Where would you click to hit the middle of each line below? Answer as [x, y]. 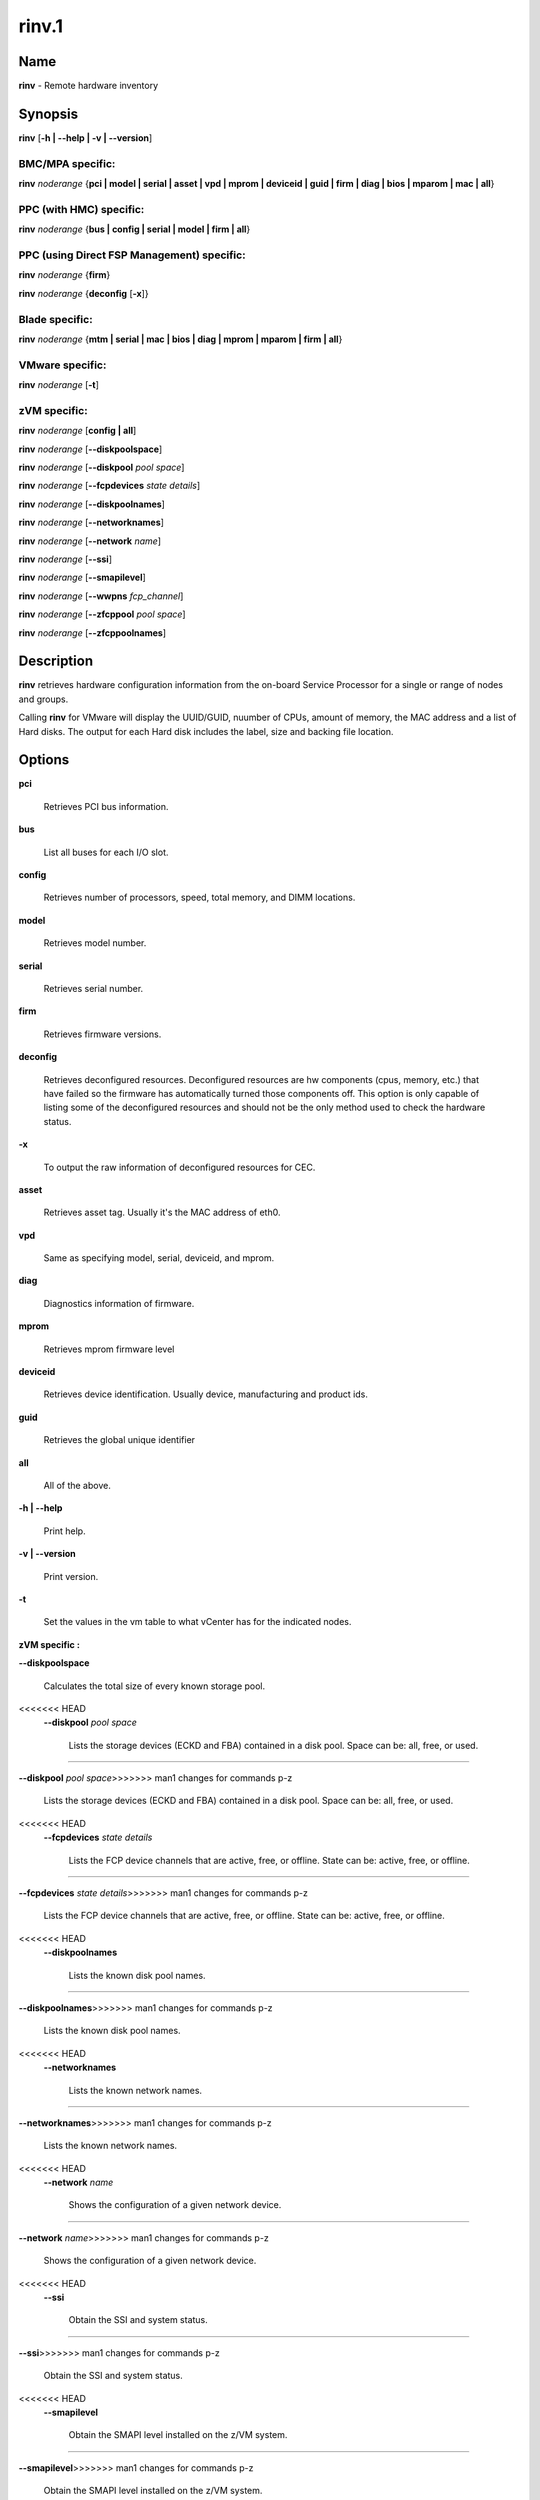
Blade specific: [56, 319]
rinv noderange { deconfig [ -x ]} [83, 293]
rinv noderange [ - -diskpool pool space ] [101, 467]
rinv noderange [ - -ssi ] [65, 559]
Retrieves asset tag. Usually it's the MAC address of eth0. [162, 1212]
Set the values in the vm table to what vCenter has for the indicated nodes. [197, 1622]
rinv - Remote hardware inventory [88, 86]
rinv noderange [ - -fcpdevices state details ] [109, 486]
